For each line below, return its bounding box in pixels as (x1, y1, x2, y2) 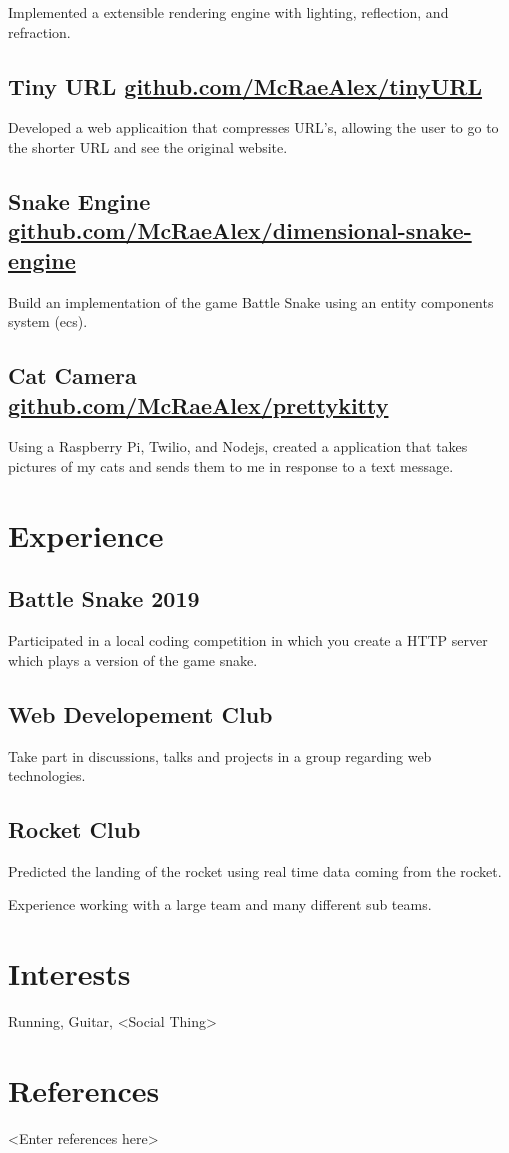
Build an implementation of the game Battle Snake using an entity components (8, 291, 494, 312)
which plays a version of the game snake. (8, 649, 258, 670)
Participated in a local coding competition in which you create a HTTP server (8, 630, 488, 651)
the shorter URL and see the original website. (8, 136, 288, 157)
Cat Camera (8, 360, 137, 391)
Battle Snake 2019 (8, 583, 200, 614)
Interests (8, 953, 131, 994)
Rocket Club (8, 814, 141, 845)
